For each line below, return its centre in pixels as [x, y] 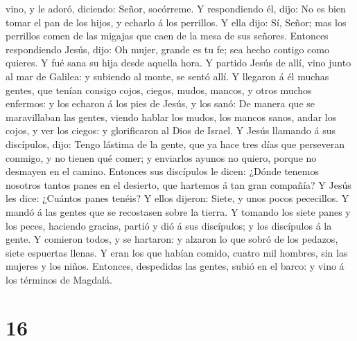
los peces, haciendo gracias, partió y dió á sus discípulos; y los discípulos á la [169, 225]
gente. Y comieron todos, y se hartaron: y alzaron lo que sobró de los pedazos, [172, 239]
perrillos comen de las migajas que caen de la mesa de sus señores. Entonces [167, 36]
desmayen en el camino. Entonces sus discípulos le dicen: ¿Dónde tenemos [162, 171]
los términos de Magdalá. [59, 279]
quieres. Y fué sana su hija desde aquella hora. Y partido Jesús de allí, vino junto [178, 63]
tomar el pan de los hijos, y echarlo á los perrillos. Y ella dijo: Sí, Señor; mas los [176, 22]
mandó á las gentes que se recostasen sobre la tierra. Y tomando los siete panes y [178, 211]
